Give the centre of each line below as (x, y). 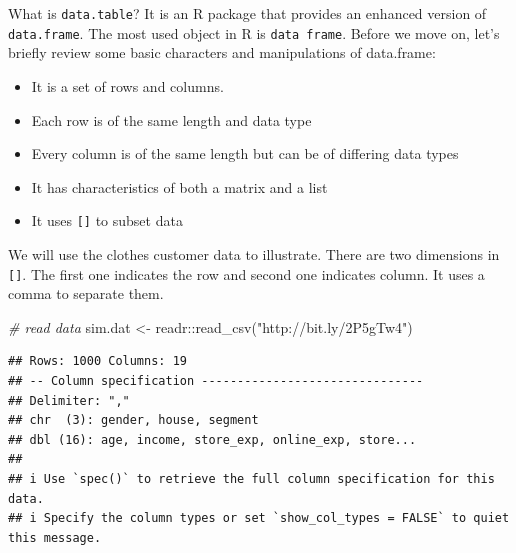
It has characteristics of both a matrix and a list (179, 186)
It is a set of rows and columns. (127, 85)
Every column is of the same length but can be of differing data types (245, 153)
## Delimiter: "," (69, 400)
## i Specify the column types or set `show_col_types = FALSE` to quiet (259, 518)
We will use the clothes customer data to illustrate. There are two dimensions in (254, 253)
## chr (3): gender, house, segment (133, 420)
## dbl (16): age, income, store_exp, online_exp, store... (212, 439)
